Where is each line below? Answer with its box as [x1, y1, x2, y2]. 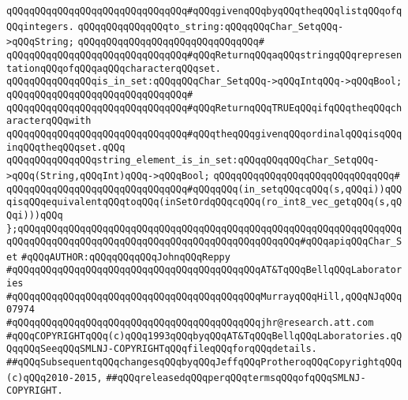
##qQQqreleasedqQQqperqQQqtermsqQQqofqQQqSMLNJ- [106, 372, 366, 383]
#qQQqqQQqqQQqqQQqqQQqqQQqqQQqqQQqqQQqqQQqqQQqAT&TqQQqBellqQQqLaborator [6, 264, 402, 276]
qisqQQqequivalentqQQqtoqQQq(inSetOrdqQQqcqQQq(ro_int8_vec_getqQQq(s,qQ [6, 196, 402, 208]
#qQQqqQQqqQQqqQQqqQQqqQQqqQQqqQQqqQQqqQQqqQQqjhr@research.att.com [6, 317, 374, 329]
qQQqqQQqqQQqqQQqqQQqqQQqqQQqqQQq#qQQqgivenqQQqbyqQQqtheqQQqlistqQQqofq [6, 6, 402, 17]
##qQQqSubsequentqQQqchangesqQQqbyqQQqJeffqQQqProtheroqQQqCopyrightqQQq [6, 357, 402, 368]
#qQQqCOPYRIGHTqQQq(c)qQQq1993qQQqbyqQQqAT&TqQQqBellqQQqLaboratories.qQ [6, 330, 402, 342]
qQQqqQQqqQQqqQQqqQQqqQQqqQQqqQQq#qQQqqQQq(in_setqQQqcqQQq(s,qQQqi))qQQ [6, 183, 402, 195]
